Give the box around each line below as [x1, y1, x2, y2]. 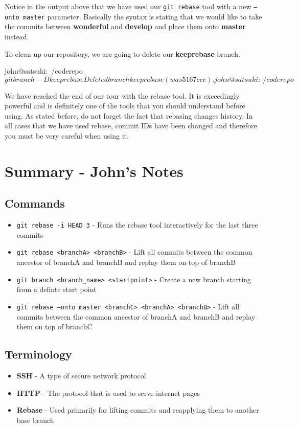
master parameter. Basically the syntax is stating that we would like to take [22, 11, 262, 21]
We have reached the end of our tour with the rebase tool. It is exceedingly [5, 90, 240, 101]
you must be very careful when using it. [5, 130, 129, 141]
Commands [5, 195, 65, 211]
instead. [5, 31, 29, 41]
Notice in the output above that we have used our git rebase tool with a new [5, 1, 251, 11]
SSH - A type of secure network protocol [16, 370, 146, 381]
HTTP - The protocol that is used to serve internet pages [16, 387, 200, 398]
